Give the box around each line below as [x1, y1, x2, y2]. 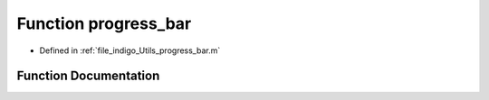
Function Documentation [16, 68, 160, 84]
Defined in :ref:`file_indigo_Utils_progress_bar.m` [39, 45, 221, 56]
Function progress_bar [16, 14, 192, 33]
